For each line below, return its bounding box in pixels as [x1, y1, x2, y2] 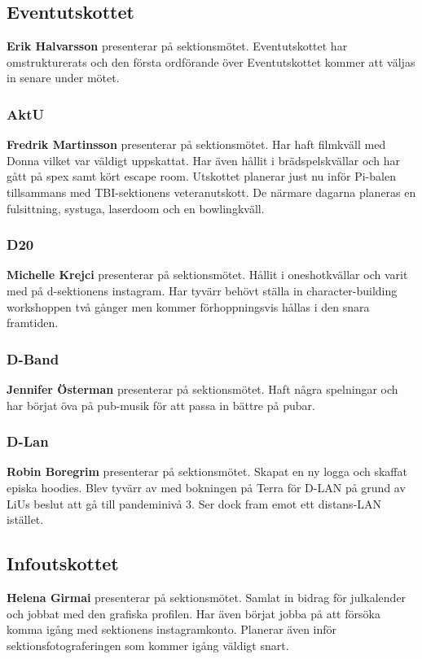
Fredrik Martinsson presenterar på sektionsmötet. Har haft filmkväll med [7, 136, 386, 153]
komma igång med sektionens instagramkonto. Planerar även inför [7, 621, 337, 638]
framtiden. [7, 314, 59, 331]
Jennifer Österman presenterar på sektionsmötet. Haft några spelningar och [7, 380, 398, 397]
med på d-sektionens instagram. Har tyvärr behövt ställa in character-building [7, 281, 398, 299]
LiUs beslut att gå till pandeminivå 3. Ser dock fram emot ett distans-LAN [7, 495, 382, 512]
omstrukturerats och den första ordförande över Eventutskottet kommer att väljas [7, 53, 415, 70]
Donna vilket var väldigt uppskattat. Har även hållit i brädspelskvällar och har [7, 151, 400, 168]
